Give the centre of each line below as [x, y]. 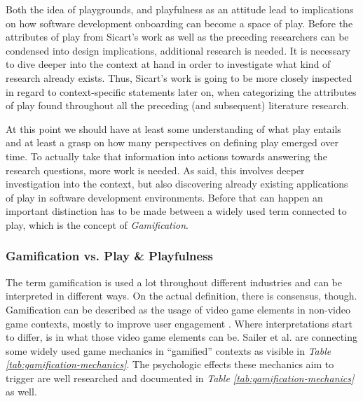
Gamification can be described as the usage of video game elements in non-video [178, 309]
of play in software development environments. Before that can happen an [164, 197]
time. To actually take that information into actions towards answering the [166, 156]
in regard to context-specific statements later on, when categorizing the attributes [181, 91]
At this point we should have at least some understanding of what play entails [173, 128]
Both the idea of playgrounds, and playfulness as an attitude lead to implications [180, 9]
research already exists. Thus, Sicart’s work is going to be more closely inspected [179, 77]
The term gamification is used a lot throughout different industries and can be [174, 282]
